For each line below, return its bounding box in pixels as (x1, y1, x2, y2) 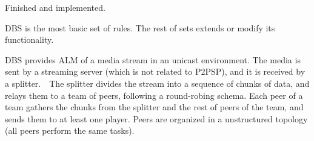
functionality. (5, 33, 54, 46)
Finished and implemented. (5, 1, 105, 13)
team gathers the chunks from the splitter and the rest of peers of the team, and (5, 101, 304, 113)
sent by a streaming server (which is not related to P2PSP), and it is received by (5, 65, 306, 78)
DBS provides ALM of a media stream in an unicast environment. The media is (5, 53, 301, 66)
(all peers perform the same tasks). (5, 124, 135, 137)
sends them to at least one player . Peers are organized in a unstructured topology (5, 112, 308, 125)
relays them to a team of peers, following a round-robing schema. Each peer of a (5, 89, 303, 101)
